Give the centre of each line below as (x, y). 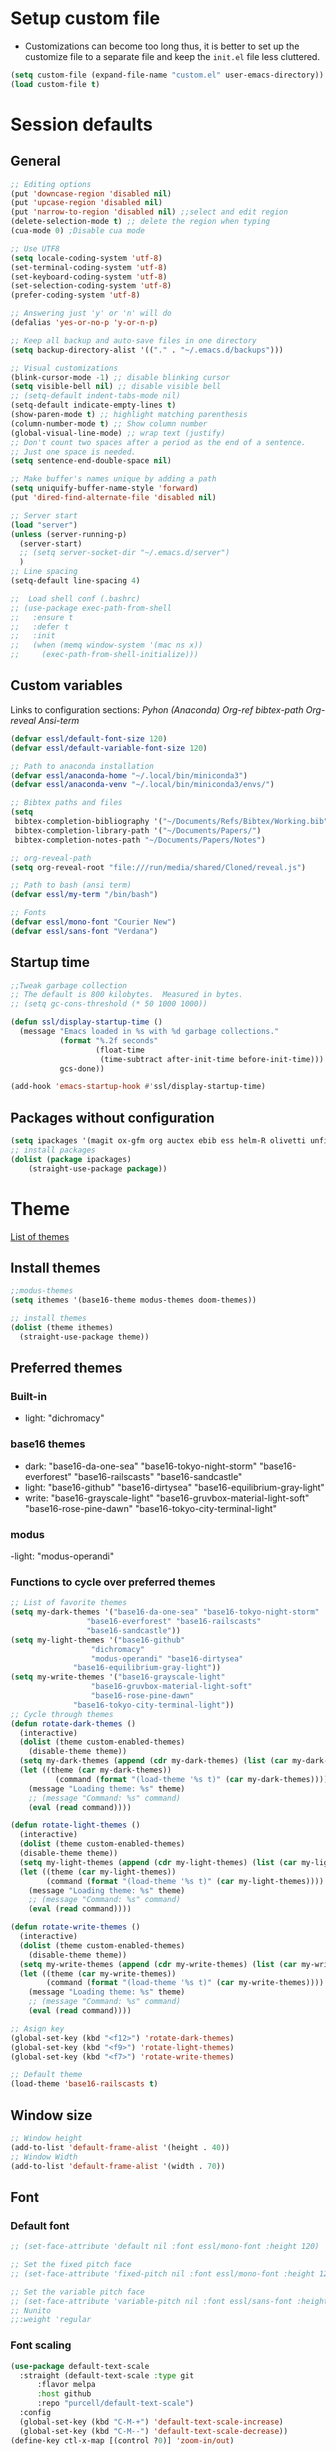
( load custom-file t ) (55, 84)
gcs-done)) (82, 1068)
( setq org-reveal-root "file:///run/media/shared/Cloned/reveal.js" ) (158, 867)
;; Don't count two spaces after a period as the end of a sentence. (158, 442)
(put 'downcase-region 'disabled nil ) (91, 193)
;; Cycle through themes (62, 1714)
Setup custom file (85, 18)
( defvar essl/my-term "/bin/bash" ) (84, 895)
